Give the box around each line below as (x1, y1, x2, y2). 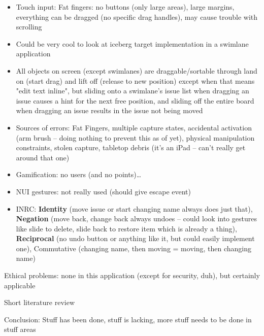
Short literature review (4, 297, 75, 308)
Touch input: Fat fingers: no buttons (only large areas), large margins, (16, 2, 235, 12)
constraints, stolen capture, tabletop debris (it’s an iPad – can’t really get (16, 142, 246, 153)
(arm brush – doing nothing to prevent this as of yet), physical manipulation (16, 132, 255, 143)
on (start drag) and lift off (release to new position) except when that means (16, 75, 255, 86)
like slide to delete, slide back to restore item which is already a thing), (16, 223, 237, 233)
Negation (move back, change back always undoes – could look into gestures (16, 213, 257, 224)
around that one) (16, 152, 70, 162)
